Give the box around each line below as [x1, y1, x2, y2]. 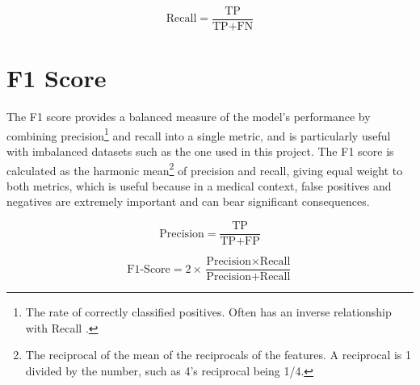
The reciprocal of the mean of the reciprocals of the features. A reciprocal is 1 [25, 346, 412, 363]
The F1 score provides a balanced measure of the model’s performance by [6, 108, 371, 125]
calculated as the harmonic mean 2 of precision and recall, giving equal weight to [6, 159, 403, 178]
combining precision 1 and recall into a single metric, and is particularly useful [6, 124, 391, 144]
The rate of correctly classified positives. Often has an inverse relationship [25, 303, 392, 320]
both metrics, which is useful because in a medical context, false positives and [6, 177, 392, 194]
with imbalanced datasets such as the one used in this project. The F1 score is [6, 143, 394, 160]
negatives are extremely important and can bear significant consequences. [6, 193, 370, 210]
